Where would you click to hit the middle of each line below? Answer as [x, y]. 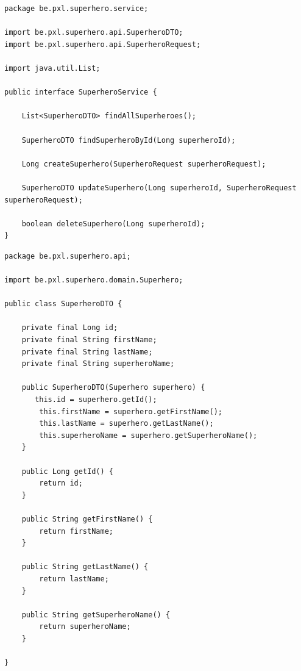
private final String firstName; [89, 340]
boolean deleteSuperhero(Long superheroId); [113, 224]
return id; [61, 483]
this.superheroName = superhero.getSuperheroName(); [148, 435]
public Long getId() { [67, 471]
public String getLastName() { [85, 567]
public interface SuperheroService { [81, 92]
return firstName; [76, 531]
